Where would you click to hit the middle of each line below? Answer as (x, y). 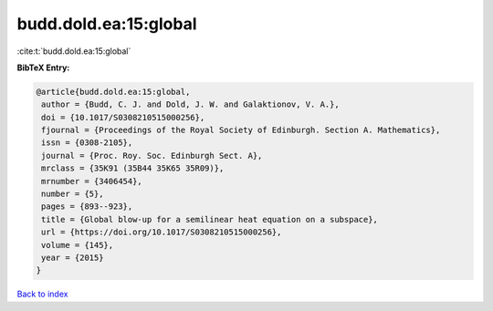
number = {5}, (73, 194)
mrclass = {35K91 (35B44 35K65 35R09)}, (133, 168)
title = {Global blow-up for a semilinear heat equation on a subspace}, (210, 219)
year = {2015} (73, 258)
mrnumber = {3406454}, (92, 181)
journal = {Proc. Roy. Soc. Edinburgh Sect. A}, (152, 155)
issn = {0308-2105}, (87, 143)
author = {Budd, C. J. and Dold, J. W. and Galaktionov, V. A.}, (190, 104)
